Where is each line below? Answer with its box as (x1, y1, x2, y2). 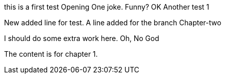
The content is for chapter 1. (4, 50, 98, 58)
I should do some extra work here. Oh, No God (4, 34, 159, 43)
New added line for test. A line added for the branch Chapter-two (4, 18, 221, 27)
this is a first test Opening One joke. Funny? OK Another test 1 (4, 3, 209, 11)
